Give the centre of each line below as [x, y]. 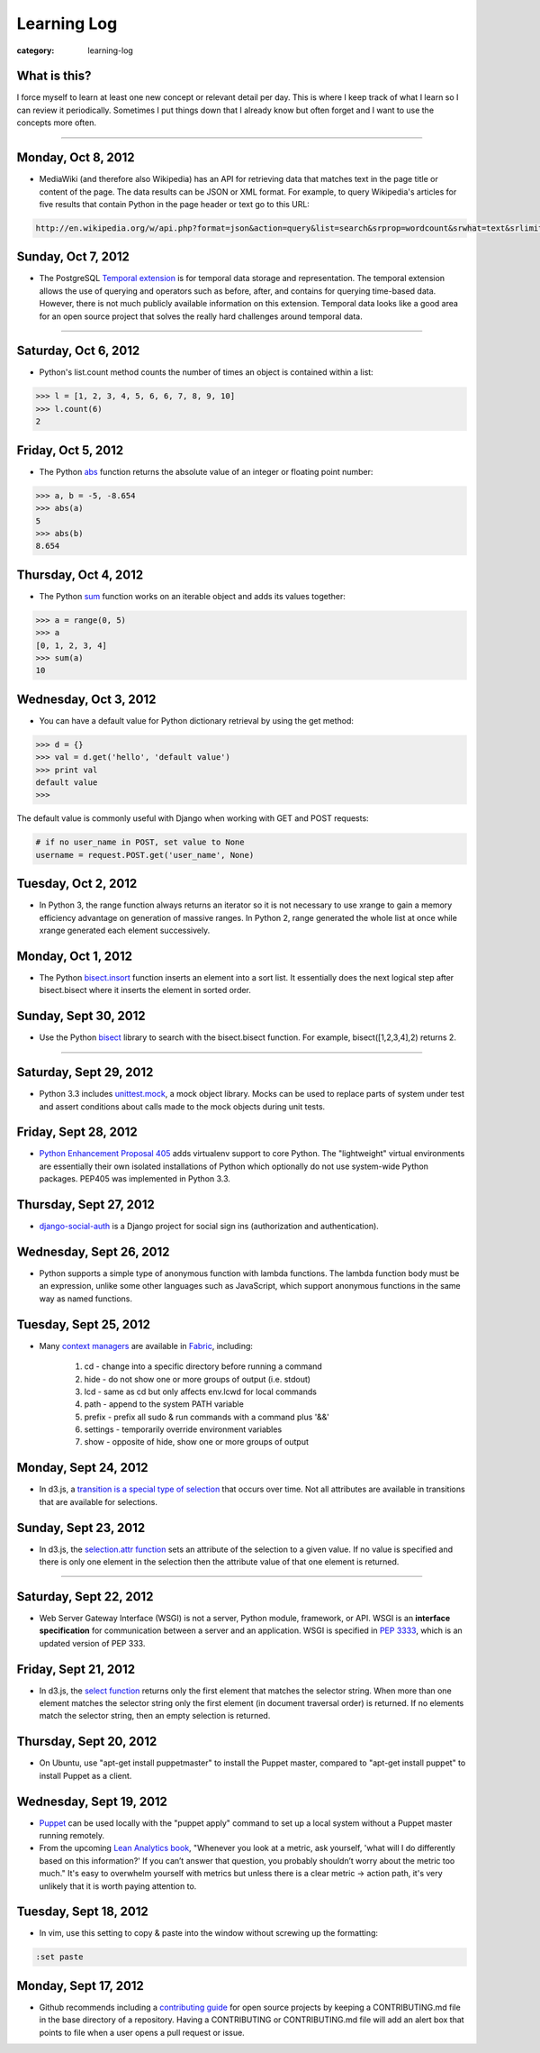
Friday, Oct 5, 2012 [70, 450]
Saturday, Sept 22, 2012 [85, 1597]
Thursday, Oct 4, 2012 [80, 575]
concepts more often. [56, 123]
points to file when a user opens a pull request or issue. [142, 2032]
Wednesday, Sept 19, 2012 [92, 1801]
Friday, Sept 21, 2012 [76, 1669]
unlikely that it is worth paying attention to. [118, 1886]
